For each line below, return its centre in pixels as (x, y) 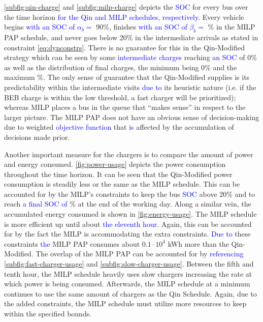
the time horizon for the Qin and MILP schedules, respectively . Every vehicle (124, 17)
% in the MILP (232, 27)
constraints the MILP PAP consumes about (72, 243)
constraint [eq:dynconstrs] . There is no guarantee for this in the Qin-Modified (124, 47)
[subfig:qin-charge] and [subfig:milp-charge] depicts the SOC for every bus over (126, 7)
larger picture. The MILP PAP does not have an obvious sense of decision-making (132, 117)
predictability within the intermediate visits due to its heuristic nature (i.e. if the (130, 87)
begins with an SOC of (40, 27)
